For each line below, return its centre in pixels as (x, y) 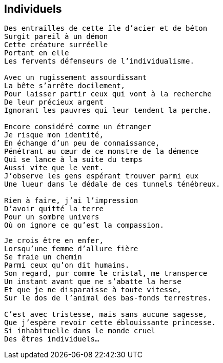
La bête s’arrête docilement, (65, 86)
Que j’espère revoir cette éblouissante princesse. (110, 323)
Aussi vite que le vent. (54, 168)
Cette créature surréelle (56, 45)
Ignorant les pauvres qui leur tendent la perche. (108, 110)
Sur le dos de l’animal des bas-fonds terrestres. (108, 298)
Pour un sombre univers (52, 217)
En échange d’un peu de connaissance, (82, 143)
